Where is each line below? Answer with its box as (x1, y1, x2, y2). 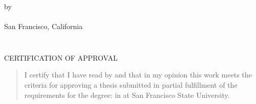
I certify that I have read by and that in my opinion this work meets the (24, 69, 252, 80)
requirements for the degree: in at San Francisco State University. (24, 89, 230, 100)
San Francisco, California (4, 21, 83, 32)
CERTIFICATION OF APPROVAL (4, 52, 118, 63)
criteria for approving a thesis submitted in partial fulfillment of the (24, 79, 238, 90)
